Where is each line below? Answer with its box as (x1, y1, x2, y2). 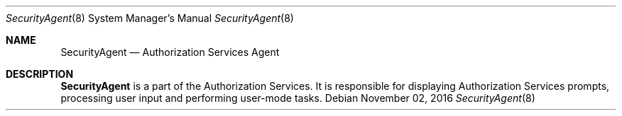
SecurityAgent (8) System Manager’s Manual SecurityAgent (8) (6, 12, 294, 24)
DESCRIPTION (6, 68, 74, 80)
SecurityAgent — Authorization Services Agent (60, 46, 280, 58)
